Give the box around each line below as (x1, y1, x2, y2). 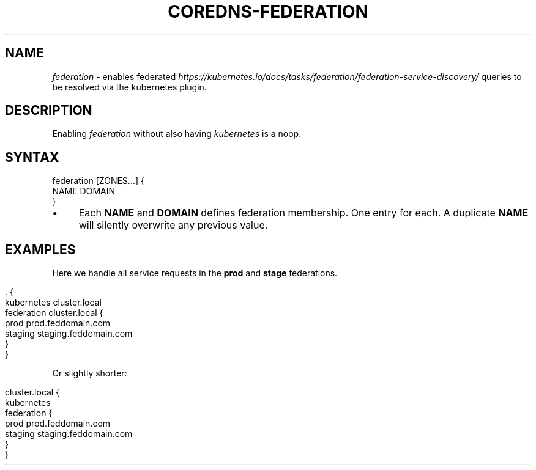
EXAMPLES (5, 241, 76, 257)
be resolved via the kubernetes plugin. (52, 81, 207, 92)
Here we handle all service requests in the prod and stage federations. (52, 268, 338, 279)
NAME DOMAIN (52, 186, 116, 197)
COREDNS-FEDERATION (168, 1, 368, 22)
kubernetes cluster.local (5, 297, 102, 308)
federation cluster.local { (5, 307, 103, 318)
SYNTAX (5, 149, 59, 165)
